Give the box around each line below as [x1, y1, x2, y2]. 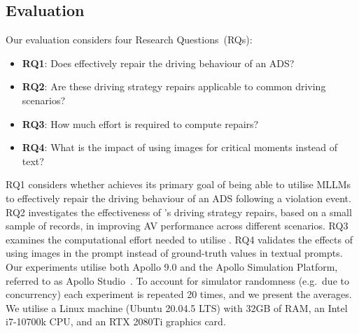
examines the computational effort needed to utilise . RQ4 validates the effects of [6, 232, 353, 246]
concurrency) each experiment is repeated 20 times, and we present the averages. [6, 287, 352, 302]
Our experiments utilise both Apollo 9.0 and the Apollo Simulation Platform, [6, 259, 338, 274]
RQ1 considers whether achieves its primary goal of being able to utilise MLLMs [6, 177, 351, 192]
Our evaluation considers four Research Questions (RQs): [6, 32, 253, 47]
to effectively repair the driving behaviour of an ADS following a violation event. [6, 190, 351, 205]
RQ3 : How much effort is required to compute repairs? [22, 116, 259, 131]
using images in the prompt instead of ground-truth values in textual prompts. [6, 246, 343, 260]
